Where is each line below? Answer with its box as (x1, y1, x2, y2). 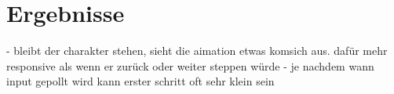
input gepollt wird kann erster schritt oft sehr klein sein (6, 73, 275, 89)
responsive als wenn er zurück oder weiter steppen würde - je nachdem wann (6, 57, 374, 74)
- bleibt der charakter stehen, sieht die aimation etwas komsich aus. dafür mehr (6, 42, 388, 59)
